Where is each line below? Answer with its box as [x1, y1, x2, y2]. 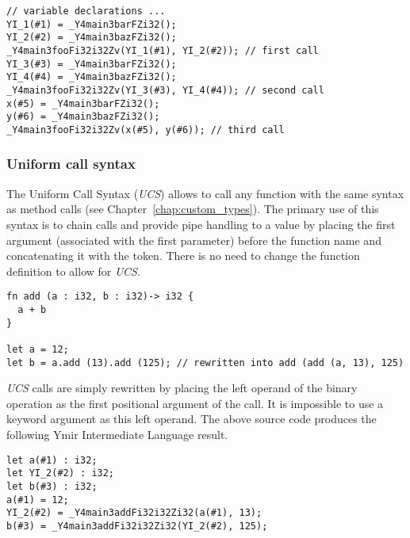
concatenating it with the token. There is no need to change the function [6, 247, 360, 264]
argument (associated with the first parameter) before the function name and [6, 231, 381, 248]
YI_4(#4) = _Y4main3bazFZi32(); [6, 71, 177, 83]
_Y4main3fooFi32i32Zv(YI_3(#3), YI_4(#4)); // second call [6, 84, 324, 96]
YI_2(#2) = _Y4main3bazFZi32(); [6, 32, 177, 44]
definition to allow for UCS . [6, 262, 140, 279]
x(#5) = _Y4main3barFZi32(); [6, 97, 160, 109]
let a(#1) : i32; [6, 454, 98, 466]
